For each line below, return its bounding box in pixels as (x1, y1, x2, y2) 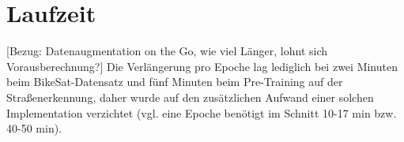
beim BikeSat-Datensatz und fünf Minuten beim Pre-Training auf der (6, 73, 343, 90)
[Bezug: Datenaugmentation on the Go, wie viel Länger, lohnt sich (6, 43, 328, 59)
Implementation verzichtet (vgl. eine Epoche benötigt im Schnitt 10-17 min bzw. (6, 104, 397, 121)
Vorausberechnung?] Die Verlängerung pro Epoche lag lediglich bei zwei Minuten (6, 58, 398, 74)
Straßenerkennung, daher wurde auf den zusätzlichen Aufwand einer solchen (6, 88, 374, 105)
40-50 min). (6, 120, 62, 136)
